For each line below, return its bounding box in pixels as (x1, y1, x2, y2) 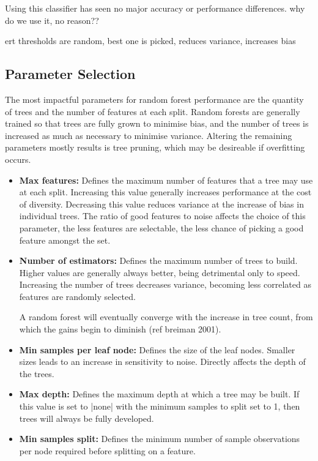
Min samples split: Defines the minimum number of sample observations (19, 432, 300, 445)
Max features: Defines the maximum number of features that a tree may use (19, 173, 313, 186)
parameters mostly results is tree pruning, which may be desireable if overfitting (5, 141, 305, 154)
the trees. (19, 367, 54, 380)
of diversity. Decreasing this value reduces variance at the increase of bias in (19, 197, 304, 210)
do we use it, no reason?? (5, 13, 99, 26)
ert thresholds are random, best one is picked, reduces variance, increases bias (5, 34, 296, 47)
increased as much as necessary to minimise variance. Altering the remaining (5, 129, 292, 141)
